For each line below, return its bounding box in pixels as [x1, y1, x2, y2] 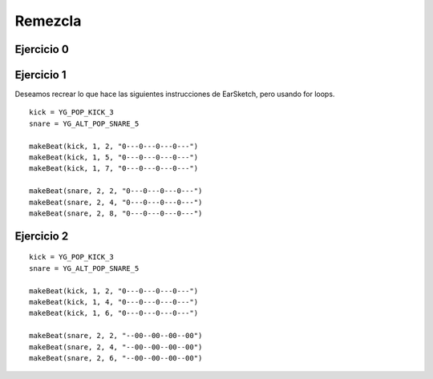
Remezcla [14, 12, 82, 30]
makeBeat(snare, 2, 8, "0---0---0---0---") [29, 208, 203, 218]
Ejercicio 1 [14, 68, 67, 82]
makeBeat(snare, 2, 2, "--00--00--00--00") [29, 331, 203, 341]
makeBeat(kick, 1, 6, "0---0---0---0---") [29, 308, 199, 318]
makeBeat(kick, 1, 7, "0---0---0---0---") [29, 164, 199, 173]
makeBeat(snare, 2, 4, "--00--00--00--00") [29, 342, 203, 352]
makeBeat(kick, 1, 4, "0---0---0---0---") [29, 297, 199, 306]
